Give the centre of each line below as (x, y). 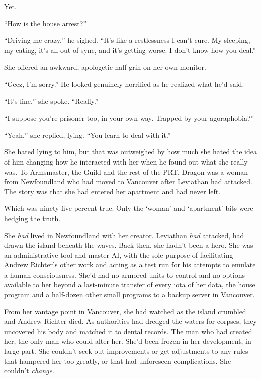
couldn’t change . (29, 371)
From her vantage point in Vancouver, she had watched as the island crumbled (125, 311)
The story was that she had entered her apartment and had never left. (112, 191)
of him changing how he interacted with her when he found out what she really (126, 161)
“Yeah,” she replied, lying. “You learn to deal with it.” (88, 134)
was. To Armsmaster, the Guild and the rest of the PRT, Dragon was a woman (126, 171)
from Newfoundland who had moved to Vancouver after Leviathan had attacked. (128, 181)
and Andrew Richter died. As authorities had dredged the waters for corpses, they (130, 321)
